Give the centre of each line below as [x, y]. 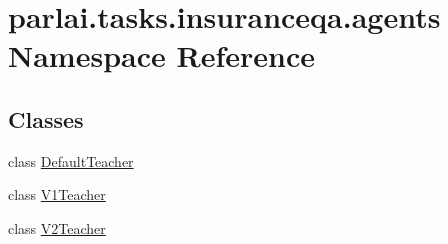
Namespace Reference [161, 55]
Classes [46, 118]
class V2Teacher [57, 227]
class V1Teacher [57, 194]
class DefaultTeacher [71, 160]
